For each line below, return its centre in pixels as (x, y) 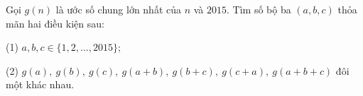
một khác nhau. (40, 84)
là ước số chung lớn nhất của (119, 9)
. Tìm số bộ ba (259, 9)
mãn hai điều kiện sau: (55, 23)
